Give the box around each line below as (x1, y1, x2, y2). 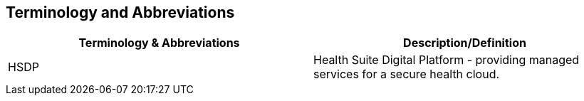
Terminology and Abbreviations (6, 4, 235, 21)
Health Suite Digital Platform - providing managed (313, 53, 580, 68)
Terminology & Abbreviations (78, 36, 240, 51)
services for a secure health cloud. (313, 67, 500, 82)
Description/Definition (403, 36, 526, 51)
